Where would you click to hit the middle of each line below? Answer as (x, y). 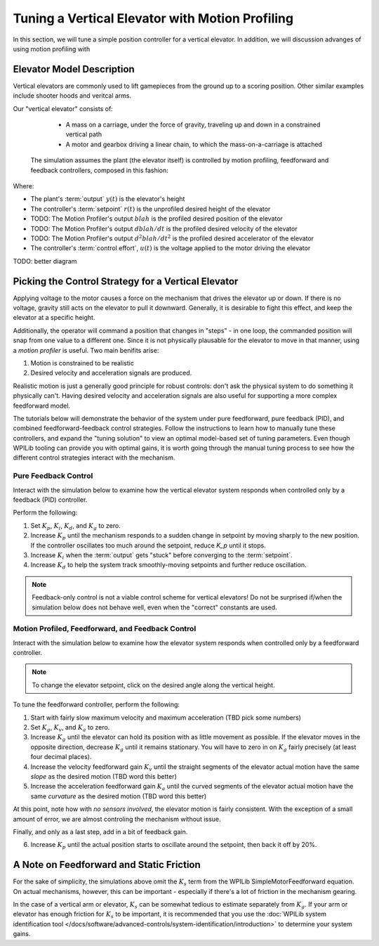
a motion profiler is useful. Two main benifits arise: (86, 350)
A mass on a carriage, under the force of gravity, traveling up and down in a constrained (193, 125)
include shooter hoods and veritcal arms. (72, 96)
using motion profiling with (52, 48)
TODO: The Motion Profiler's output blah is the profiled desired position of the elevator (157, 219)
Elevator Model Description (74, 69)
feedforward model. (41, 406)
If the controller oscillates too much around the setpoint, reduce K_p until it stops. (148, 545)
